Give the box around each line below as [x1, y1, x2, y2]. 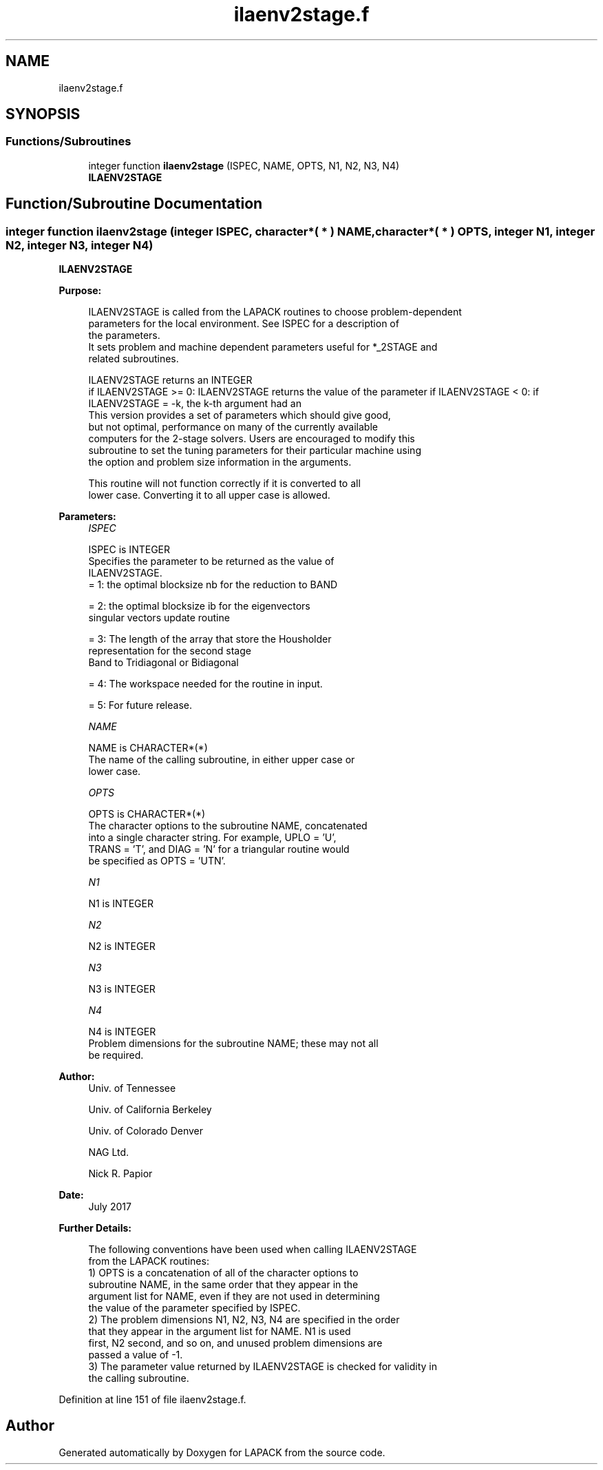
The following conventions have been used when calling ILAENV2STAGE [88, 1243, 417, 1256]
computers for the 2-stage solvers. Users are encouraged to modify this [88, 433, 415, 445]
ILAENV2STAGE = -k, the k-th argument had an [88, 397, 301, 410]
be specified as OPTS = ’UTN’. [88, 855, 226, 867]
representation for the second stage [88, 645, 251, 657]
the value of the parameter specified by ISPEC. [88, 1302, 301, 1314]
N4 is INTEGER [88, 1026, 156, 1038]
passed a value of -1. [88, 1349, 183, 1361]
